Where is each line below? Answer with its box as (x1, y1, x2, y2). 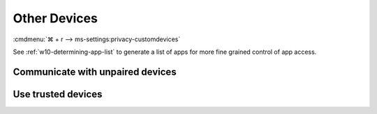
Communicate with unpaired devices (13, 66, 177, 78)
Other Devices (13, 10, 98, 26)
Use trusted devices (13, 88, 103, 100)
